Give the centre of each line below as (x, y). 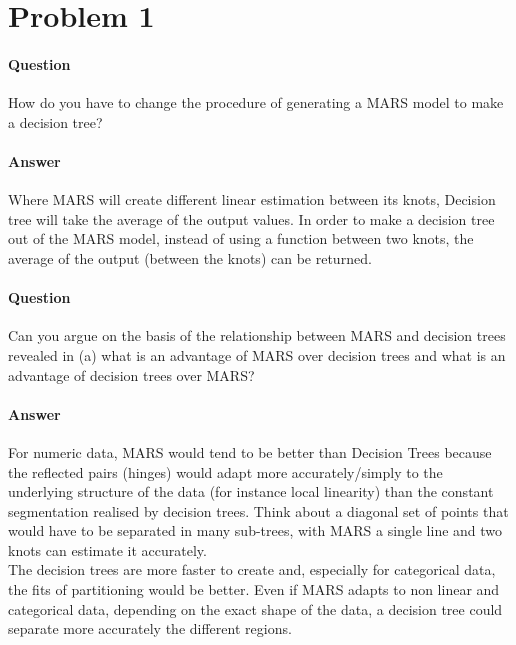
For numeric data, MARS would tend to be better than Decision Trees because (250, 451)
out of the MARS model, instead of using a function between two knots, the (241, 238)
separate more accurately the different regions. (150, 628)
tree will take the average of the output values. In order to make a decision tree (251, 218)
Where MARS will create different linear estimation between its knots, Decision (252, 199)
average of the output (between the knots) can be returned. (190, 257)
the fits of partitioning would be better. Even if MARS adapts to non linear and (254, 589)
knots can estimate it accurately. (107, 549)
